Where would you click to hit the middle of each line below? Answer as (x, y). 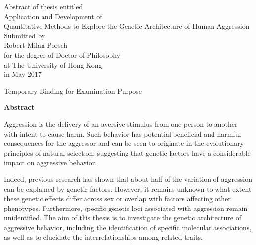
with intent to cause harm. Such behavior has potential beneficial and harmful (123, 133)
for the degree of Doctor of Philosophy (62, 54)
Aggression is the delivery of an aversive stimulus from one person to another (121, 123)
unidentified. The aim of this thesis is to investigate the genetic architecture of (123, 218)
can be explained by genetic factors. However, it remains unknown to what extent (128, 189)
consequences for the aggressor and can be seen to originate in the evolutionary (124, 143)
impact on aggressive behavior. (51, 162)
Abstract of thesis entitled (43, 6)
